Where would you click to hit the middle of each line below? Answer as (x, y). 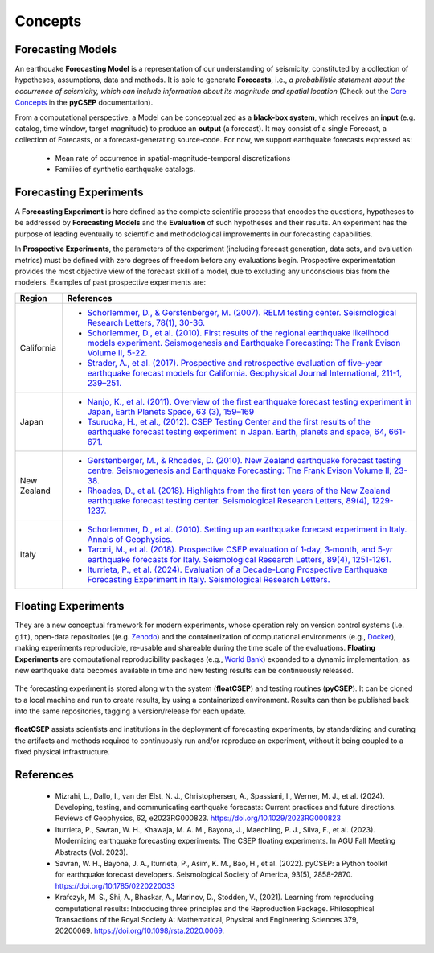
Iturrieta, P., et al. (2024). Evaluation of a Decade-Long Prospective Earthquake (237, 569)
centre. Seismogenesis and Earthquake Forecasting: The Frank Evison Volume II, (240, 470)
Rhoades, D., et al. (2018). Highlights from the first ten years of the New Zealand (239, 491)
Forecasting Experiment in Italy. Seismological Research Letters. (209, 579)
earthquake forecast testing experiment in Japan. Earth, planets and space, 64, (237, 432)
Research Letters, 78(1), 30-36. (146, 322)
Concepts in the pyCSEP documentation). (84, 103)
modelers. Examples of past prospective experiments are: (111, 282)
